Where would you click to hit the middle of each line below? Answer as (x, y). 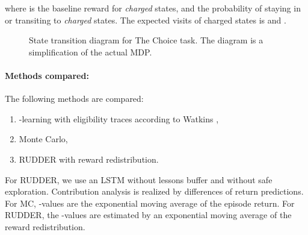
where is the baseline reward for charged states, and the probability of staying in (153, 8)
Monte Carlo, (43, 139)
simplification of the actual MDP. (91, 52)
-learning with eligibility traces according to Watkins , (119, 118)
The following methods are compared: (74, 99)
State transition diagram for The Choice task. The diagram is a (146, 40)
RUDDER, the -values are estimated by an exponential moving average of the (148, 215)
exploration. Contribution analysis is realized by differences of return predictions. (154, 191)
